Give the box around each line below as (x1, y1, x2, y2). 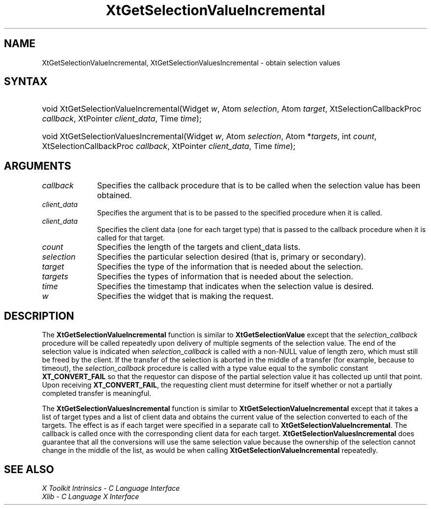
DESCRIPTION (4, 309, 74, 322)
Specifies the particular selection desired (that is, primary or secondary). (97, 252, 366, 262)
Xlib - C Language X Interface (42, 492, 139, 501)
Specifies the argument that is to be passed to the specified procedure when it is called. (97, 209, 382, 217)
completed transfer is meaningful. (42, 389, 152, 398)
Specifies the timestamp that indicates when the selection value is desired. (97, 281, 374, 292)
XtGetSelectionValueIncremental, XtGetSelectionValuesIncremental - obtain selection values (42, 58, 340, 67)
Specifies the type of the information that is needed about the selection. (97, 262, 363, 272)
